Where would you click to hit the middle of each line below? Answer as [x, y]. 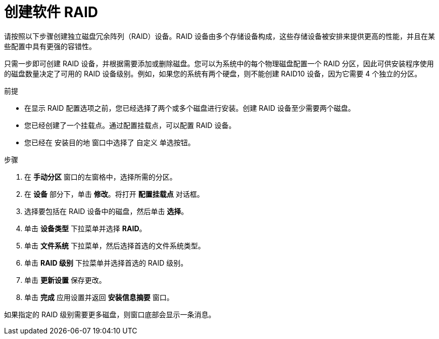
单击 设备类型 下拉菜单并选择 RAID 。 [85, 228]
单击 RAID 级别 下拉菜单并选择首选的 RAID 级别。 [106, 263]
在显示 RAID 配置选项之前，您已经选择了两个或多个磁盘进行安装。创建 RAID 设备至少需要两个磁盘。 [190, 108]
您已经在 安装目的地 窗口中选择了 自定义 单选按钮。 [110, 142]
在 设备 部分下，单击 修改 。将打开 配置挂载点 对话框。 [114, 194]
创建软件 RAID [51, 12]
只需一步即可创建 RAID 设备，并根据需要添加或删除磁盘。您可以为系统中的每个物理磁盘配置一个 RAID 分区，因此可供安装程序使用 [219, 63]
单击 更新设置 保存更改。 [65, 280]
